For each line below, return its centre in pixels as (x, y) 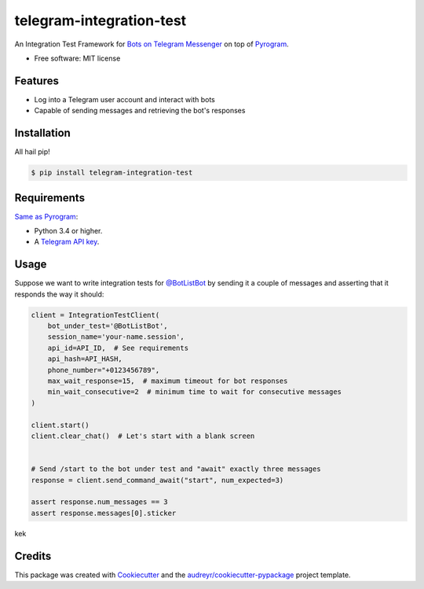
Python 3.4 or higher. (68, 231)
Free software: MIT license (77, 58)
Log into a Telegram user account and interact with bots (125, 99)
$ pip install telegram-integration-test (112, 173)
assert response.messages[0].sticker (104, 513)
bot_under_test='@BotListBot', (108, 326)
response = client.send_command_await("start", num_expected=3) (157, 480)
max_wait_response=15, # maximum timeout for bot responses (168, 381)
